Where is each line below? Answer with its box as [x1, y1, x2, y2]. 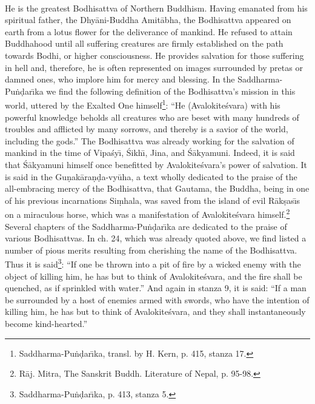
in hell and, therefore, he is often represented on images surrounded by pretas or [5, 61, 303, 73]
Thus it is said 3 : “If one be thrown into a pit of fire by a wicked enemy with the [5, 256, 301, 271]
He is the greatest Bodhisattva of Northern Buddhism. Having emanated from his [5, 1, 308, 14]
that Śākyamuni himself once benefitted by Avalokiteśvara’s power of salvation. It [5, 158, 307, 170]
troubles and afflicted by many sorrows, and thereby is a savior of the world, [5, 123, 288, 135]
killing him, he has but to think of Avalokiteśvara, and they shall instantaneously [5, 305, 306, 318]
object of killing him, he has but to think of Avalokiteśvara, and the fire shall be [5, 269, 302, 282]
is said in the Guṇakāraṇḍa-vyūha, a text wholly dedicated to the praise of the [5, 170, 297, 183]
